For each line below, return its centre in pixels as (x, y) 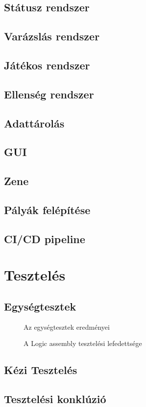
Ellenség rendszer (49, 94)
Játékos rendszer (47, 65)
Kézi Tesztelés (41, 370)
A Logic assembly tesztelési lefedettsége (83, 343)
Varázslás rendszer (52, 36)
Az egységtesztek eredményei (67, 327)
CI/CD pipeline (45, 238)
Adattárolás (34, 123)
